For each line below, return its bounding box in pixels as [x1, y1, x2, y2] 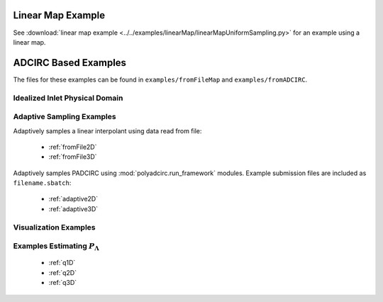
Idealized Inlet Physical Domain [13, 93, 123, 103]
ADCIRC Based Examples [13, 57, 127, 69]
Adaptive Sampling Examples [13, 112, 116, 122]
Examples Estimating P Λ [13, 241, 99, 252]
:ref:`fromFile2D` [48, 142, 97, 151]
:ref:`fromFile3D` [48, 152, 97, 161]
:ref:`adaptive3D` [48, 204, 99, 213]
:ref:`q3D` [48, 279, 77, 287]
